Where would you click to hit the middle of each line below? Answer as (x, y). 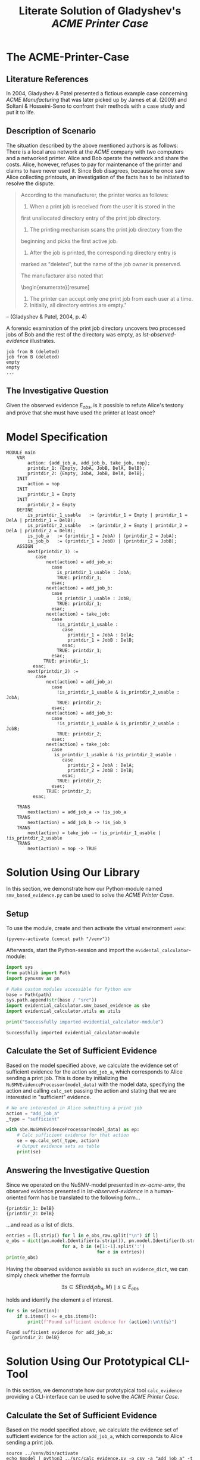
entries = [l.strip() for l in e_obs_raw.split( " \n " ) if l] (82, 1236)
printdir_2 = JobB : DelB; (101, 770)
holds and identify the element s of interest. (60, 1300)
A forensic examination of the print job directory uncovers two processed (96, 328)
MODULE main (21, 453)
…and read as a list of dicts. (40, 1224)
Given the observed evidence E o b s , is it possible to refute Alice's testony (95, 406)
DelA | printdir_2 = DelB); (41, 531)
